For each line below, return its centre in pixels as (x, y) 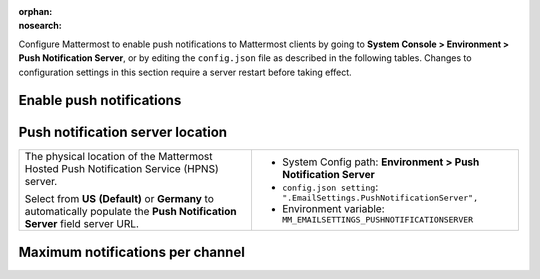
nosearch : (40, 26)
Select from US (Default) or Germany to (119, 199)
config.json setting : (330, 187)
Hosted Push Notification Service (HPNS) (121, 169)
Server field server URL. (82, 224)
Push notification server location (123, 132)
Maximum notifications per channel (131, 251)
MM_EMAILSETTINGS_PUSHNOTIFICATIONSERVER (377, 220)
